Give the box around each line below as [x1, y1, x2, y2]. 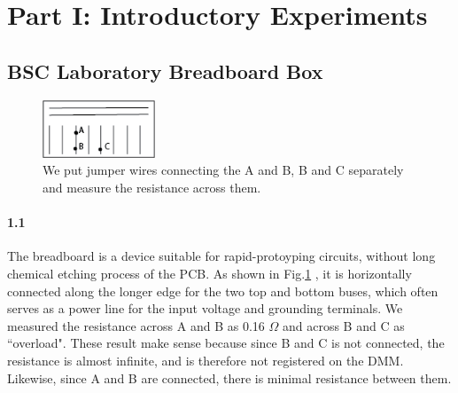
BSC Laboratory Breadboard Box [7, 57, 323, 84]
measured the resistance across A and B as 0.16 [7, 316, 265, 334]
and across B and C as [282, 316, 405, 334]
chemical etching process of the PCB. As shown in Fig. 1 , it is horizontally [7, 263, 412, 282]
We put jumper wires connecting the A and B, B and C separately [43, 161, 404, 179]
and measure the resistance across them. [43, 177, 261, 196]
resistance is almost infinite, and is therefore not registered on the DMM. [7, 350, 404, 369]
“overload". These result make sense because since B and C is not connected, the [7, 334, 445, 352]
